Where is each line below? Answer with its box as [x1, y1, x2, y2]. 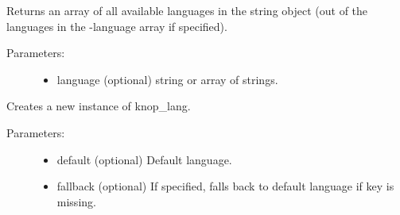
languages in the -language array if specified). [6, 17, 227, 34]
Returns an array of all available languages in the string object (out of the [6, 2, 368, 18]
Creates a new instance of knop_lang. [6, 98, 191, 114]
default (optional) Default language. [56, 151, 232, 167]
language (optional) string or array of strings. [56, 71, 278, 87]
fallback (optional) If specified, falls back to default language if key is [56, 178, 394, 194]
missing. [56, 193, 96, 209]
